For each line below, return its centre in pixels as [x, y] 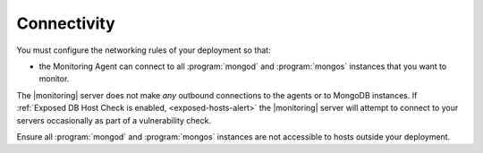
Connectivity [66, 23]
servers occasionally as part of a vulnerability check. [114, 120]
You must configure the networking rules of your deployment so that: [144, 50]
